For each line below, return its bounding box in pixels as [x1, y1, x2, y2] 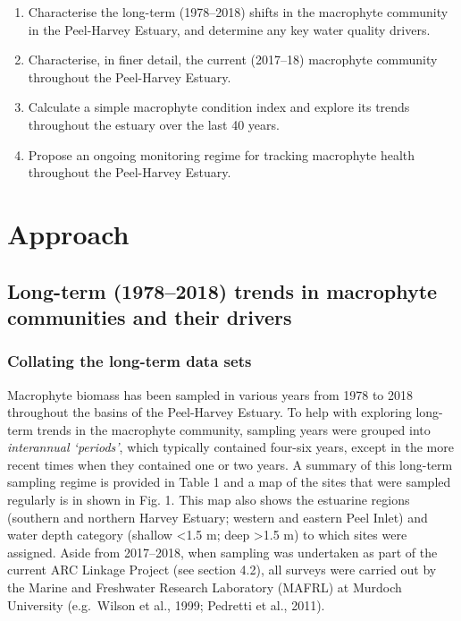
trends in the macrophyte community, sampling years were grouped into [37, 420, 431, 438]
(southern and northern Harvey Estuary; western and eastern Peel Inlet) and [7, 507, 428, 526]
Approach [7, 215, 130, 251]
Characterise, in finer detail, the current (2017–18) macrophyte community [28, 50, 438, 69]
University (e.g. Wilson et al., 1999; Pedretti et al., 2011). [7, 595, 325, 614]
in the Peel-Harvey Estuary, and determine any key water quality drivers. [28, 20, 431, 38]
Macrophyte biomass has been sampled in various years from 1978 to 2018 [7, 385, 414, 404]
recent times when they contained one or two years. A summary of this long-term [7, 455, 453, 473]
